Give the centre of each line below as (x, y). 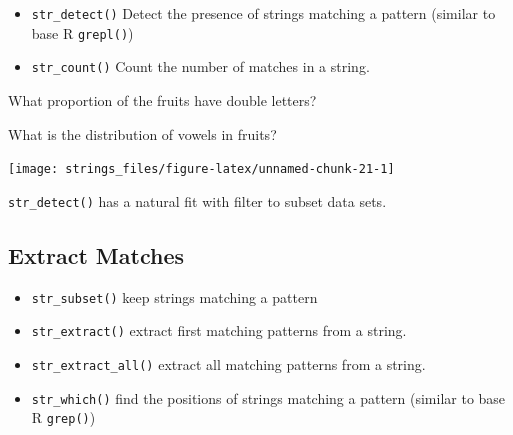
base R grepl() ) (82, 32)
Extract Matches (96, 254)
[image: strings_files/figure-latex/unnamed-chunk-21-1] (201, 169)
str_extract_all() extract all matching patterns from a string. (228, 363)
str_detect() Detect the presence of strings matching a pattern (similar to (263, 13)
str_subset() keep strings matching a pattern (174, 296)
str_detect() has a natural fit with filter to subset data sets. (197, 200)
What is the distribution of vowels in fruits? (142, 133)
